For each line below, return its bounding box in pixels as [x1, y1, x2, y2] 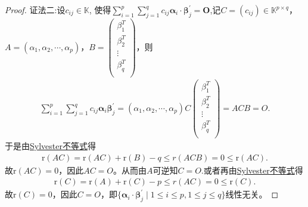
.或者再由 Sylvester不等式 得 [201, 163, 303, 176]
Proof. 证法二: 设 [5, 4, 66, 16]
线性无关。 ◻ [225, 188, 279, 200]
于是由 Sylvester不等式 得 [5, 140, 96, 152]
